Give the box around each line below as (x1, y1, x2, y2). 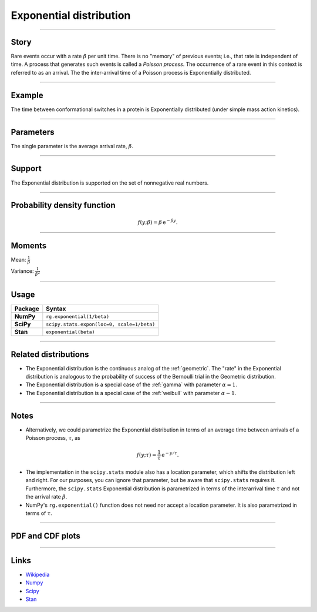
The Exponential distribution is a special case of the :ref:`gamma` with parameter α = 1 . (25, 381, 238, 388)
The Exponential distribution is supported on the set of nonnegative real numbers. (11, 179, 209, 186)
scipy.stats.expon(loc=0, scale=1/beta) (46, 321, 156, 327)
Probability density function (11, 200, 116, 210)
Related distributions (11, 349, 89, 359)
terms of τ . (25, 510, 52, 517)
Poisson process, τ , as (25, 434, 80, 442)
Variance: (11, 267, 34, 275)
